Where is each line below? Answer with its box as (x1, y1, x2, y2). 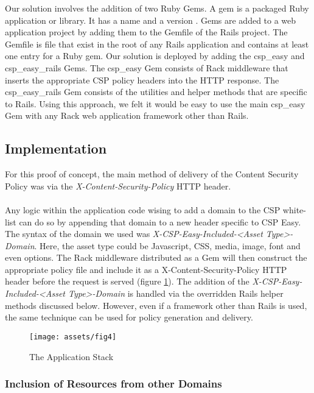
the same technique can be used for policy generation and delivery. (5, 311, 253, 324)
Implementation (5, 139, 107, 158)
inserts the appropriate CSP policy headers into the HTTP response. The (5, 73, 279, 86)
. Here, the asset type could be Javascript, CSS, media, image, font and (34, 239, 301, 252)
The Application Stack (29, 350, 114, 363)
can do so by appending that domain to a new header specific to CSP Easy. (19, 215, 301, 228)
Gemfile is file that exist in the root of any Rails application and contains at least (5, 37, 309, 50)
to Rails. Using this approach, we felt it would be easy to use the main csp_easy (5, 97, 305, 110)
